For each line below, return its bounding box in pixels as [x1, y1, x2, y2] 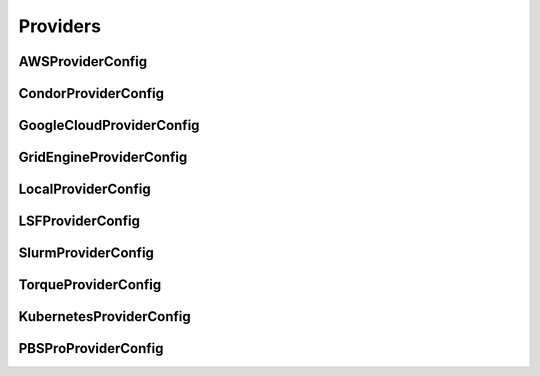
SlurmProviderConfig [18, 245, 155, 262]
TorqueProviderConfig [18, 276, 162, 294]
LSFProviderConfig [18, 213, 140, 230]
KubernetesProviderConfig [18, 308, 191, 325]
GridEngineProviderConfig [18, 149, 188, 166]
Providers [18, 15, 102, 37]
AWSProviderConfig [18, 53, 148, 70]
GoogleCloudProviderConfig [18, 117, 200, 134]
